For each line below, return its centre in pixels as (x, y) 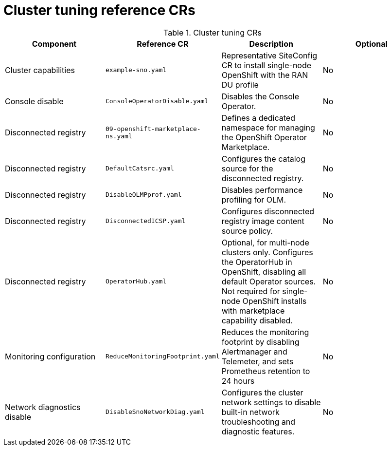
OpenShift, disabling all (264, 272)
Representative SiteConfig (269, 55)
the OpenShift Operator (264, 137)
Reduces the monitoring (265, 332)
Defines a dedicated (258, 118)
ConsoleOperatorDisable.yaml (157, 101)
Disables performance (262, 190)
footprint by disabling (260, 342)
